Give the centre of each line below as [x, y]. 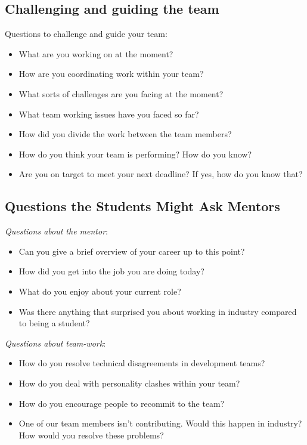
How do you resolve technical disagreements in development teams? [142, 363]
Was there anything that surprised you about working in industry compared [158, 311]
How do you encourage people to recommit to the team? [122, 403]
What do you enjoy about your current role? [100, 291]
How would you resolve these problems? [91, 435]
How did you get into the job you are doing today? [111, 271]
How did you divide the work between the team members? [125, 134]
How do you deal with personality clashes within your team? [129, 383]
